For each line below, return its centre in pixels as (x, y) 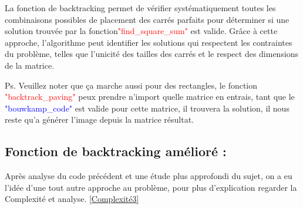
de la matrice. (30, 65)
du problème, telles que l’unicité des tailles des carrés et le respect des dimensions (152, 54)
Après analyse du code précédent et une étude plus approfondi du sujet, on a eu (149, 176)
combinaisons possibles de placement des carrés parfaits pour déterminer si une (147, 19)
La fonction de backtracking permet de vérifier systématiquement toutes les (140, 8)
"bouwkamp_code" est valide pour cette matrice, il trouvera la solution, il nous (147, 108)
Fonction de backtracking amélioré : (116, 151)
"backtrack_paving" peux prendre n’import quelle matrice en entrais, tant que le (150, 97)
